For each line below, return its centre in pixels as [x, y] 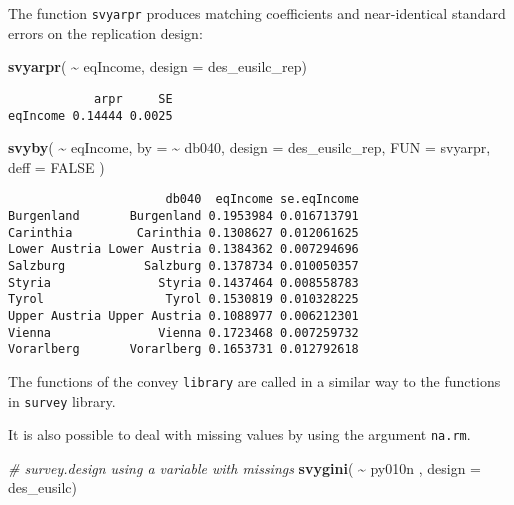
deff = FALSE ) [56, 166]
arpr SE [133, 98]
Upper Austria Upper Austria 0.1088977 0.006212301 [183, 315]
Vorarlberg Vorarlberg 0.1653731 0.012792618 [183, 349]
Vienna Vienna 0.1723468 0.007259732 [183, 332]
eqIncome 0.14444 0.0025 [90, 115]
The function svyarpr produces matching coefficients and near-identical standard [257, 13]
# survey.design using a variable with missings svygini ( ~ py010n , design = [244, 467]
